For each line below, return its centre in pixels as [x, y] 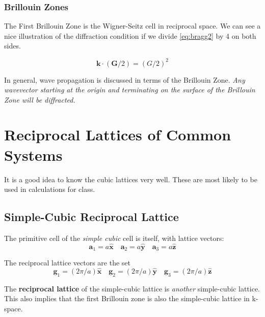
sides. [12, 46]
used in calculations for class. [50, 189]
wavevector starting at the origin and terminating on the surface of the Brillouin [130, 90]
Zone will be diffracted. [40, 99]
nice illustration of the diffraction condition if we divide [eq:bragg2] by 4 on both [130, 35]
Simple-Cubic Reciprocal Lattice [91, 217]
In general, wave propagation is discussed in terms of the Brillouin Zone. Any [125, 79]
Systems [33, 154]
